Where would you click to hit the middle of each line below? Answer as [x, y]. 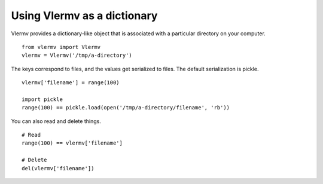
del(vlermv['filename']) [58, 168]
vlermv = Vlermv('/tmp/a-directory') [77, 56]
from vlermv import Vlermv [61, 47]
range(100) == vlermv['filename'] [72, 143]
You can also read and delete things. [56, 121]
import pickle [42, 99]
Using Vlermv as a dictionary [84, 16]
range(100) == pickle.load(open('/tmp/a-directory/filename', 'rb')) [126, 108]
